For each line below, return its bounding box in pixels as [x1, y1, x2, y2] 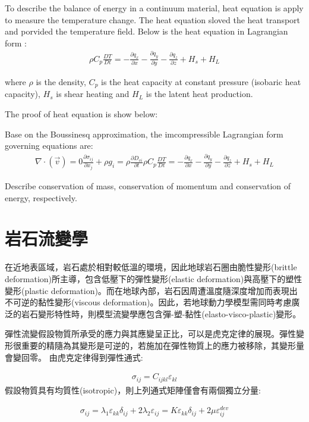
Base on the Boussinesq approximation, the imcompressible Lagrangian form [5, 127, 283, 140]
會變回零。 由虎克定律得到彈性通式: [5, 351, 143, 363]
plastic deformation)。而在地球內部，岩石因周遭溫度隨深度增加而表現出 [24, 284, 298, 296]
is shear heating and [56, 87, 130, 100]
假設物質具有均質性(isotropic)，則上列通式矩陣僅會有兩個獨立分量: [5, 383, 261, 396]
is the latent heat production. [146, 87, 253, 100]
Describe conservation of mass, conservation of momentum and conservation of [5, 180, 291, 192]
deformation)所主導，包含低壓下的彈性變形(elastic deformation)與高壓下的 [5, 272, 286, 285]
